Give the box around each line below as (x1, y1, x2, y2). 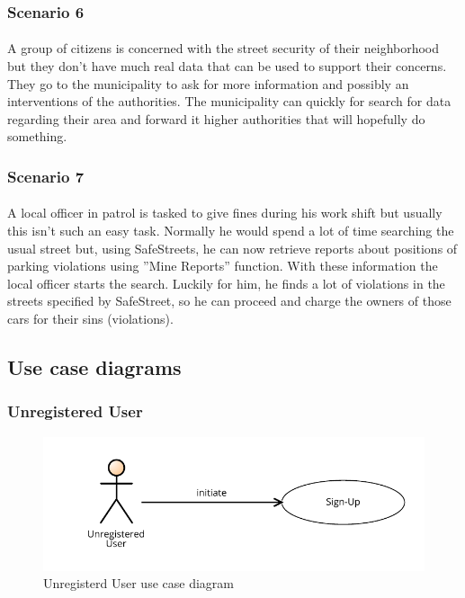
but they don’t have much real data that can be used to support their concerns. (7, 57, 447, 76)
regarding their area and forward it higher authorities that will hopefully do (7, 109, 425, 128)
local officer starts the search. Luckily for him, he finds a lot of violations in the (7, 273, 445, 292)
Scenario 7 (7, 165, 85, 187)
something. (7, 127, 67, 146)
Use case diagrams (7, 353, 182, 380)
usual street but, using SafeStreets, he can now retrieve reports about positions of (7, 238, 458, 257)
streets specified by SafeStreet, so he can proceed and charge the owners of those (7, 291, 452, 310)
